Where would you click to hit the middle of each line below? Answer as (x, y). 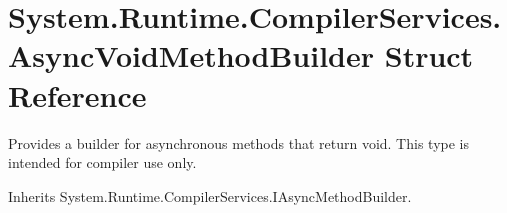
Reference (77, 94)
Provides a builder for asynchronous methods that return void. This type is (238, 142)
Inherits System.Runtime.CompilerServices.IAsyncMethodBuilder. (210, 195)
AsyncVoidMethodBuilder (191, 55)
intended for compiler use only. (102, 162)
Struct (429, 55)
